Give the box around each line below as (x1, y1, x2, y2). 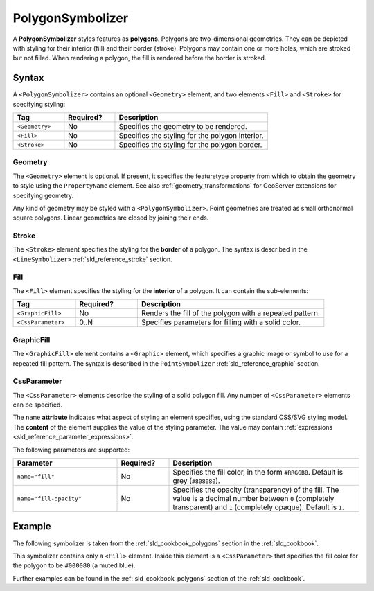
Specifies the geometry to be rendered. (118, 122, 247, 132)
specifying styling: (12, 100, 66, 108)
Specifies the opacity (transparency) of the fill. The (172, 485, 339, 495)
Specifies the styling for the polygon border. (118, 140, 262, 150)
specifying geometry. (12, 191, 74, 200)
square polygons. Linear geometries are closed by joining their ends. (12, 213, 209, 222)
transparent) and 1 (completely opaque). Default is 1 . (172, 502, 344, 512)
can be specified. (12, 400, 62, 409)
